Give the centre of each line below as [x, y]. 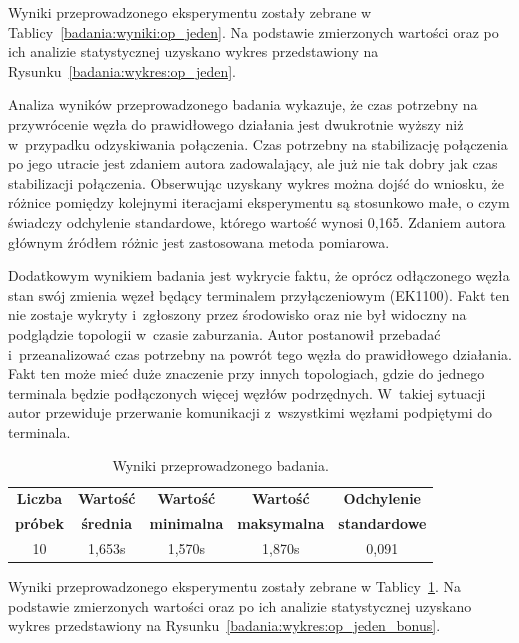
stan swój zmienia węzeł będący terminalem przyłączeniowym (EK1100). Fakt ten [259, 294]
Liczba [39, 498]
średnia [106, 523]
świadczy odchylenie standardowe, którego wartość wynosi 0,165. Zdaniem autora [257, 221]
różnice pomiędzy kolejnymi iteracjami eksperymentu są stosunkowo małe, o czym [259, 202]
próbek [39, 523]
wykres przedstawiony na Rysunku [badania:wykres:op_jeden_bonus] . [224, 625]
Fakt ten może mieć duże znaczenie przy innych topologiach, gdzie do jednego [246, 373]
